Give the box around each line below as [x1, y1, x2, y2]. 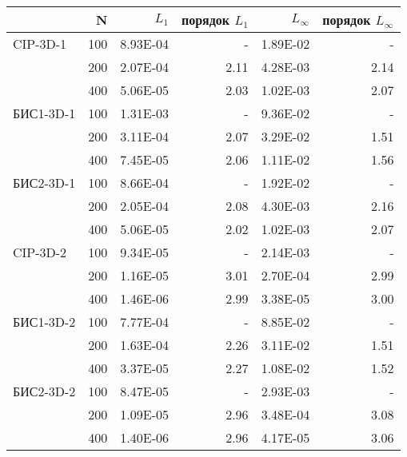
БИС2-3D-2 [13, 382, 76, 400]
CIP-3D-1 [13, 34, 67, 53]
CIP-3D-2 [13, 243, 67, 261]
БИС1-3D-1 [13, 104, 76, 122]
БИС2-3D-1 [13, 173, 76, 192]
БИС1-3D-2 [13, 312, 76, 331]
